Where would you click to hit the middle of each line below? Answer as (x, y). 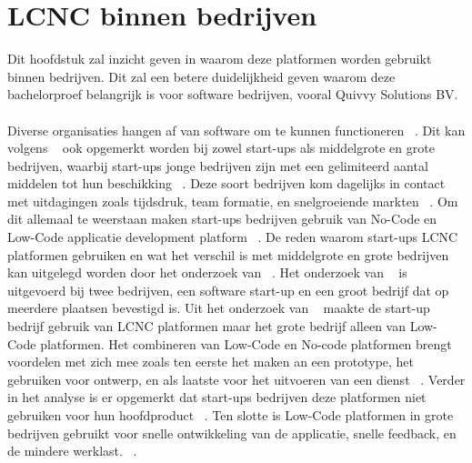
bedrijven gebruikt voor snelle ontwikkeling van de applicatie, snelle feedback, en (232, 433)
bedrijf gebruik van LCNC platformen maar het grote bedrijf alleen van (206, 326)
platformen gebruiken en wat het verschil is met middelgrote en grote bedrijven (228, 254)
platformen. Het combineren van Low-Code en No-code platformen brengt (246, 343)
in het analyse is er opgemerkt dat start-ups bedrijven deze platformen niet (217, 397)
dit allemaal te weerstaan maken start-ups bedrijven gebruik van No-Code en (222, 219)
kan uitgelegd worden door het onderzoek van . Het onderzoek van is (207, 272)
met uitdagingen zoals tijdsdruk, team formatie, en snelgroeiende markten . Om (233, 201)
